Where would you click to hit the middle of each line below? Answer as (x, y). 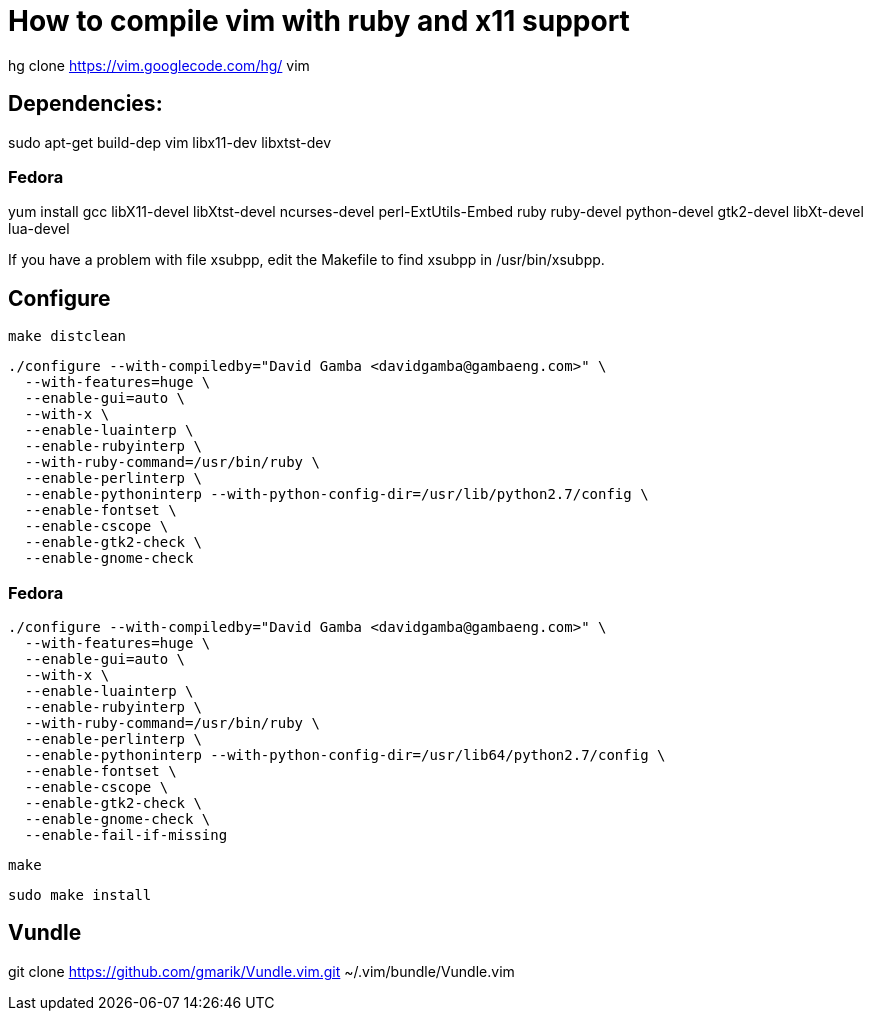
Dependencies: (85, 104)
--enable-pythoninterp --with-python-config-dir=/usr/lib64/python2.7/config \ (345, 754)
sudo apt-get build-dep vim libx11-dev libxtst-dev (170, 142)
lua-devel (39, 229)
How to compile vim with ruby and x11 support (319, 21)
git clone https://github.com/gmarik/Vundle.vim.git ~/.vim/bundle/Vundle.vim (261, 971)
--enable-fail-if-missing (126, 834)
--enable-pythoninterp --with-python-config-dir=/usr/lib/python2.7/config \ (336, 494)
